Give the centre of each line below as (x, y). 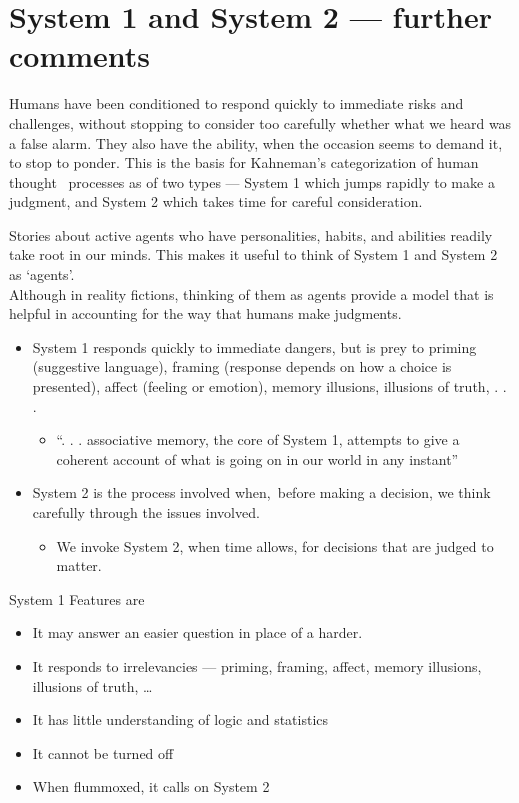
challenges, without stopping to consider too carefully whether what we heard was (260, 122)
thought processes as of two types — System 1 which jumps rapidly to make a (252, 181)
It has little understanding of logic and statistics (180, 719)
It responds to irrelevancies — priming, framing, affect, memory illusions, (257, 665)
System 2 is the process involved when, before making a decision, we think (261, 492)
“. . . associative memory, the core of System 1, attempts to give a (258, 439)
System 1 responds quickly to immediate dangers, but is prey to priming (254, 346)
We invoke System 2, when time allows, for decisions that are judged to (275, 545)
